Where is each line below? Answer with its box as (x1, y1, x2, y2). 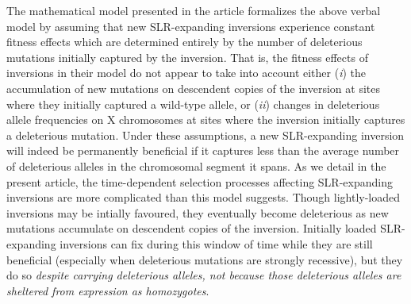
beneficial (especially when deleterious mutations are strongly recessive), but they (6, 251, 403, 267)
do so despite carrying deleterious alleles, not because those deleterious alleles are (6, 267, 401, 283)
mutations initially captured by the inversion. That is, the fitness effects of (6, 48, 368, 65)
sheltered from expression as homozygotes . (6, 282, 209, 298)
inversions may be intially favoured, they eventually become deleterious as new (6, 204, 389, 221)
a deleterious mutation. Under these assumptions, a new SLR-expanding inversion (6, 126, 405, 143)
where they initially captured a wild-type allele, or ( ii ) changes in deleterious (6, 95, 380, 112)
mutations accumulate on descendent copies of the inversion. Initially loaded (6, 220, 377, 237)
